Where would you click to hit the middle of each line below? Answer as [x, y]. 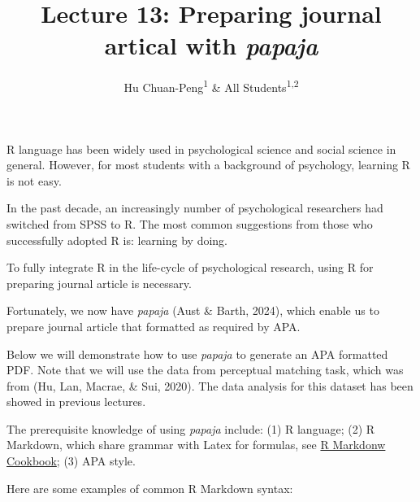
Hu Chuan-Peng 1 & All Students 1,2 [211, 86]
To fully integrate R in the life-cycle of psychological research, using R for [190, 267]
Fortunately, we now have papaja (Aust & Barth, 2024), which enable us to [193, 310]
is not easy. [34, 180]
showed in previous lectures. [76, 402]
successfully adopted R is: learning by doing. [117, 240]
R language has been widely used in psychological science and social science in [201, 148]
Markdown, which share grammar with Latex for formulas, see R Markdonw [196, 445]
